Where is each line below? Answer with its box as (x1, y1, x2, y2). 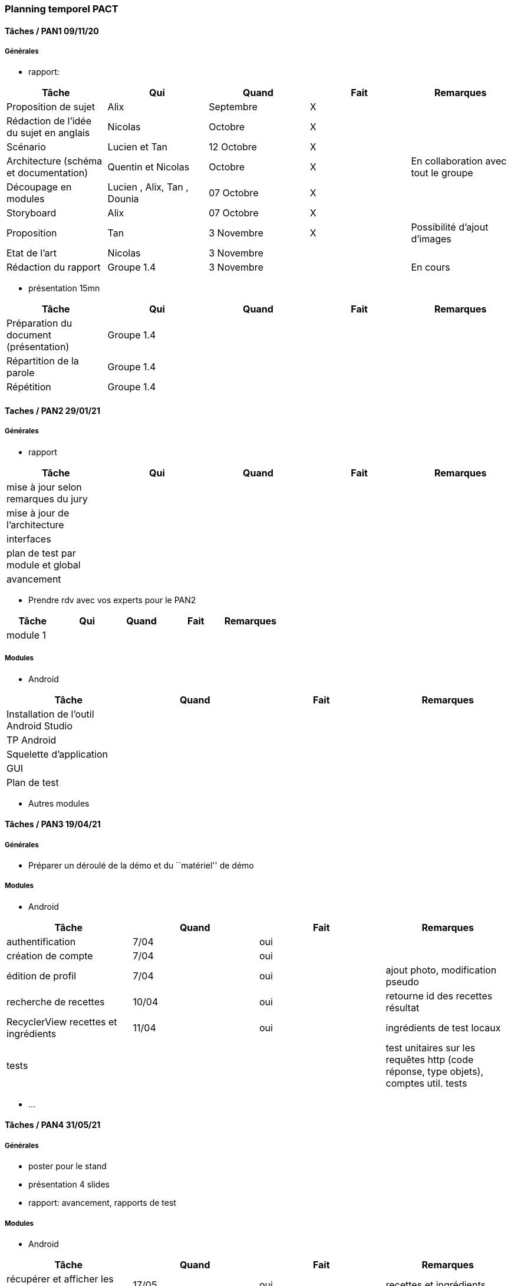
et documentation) (6, 167, 88, 179)
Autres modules (28, 798, 90, 808)
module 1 (6, 629, 47, 641)
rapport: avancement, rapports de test (28, 1198, 176, 1208)
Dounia (107, 193, 139, 205)
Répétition (6, 381, 51, 393)
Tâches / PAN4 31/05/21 (5, 1120, 101, 1130)
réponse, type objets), (385, 1065, 484, 1077)
